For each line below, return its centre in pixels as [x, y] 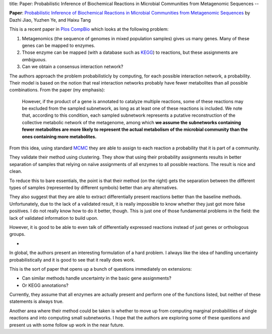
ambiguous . [34, 59]
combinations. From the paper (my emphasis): [57, 90]
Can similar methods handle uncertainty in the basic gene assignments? [96, 278]
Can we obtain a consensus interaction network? [73, 67]
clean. [16, 172]
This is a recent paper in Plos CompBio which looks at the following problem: [89, 29]
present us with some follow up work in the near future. [67, 325]
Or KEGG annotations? [45, 285]
